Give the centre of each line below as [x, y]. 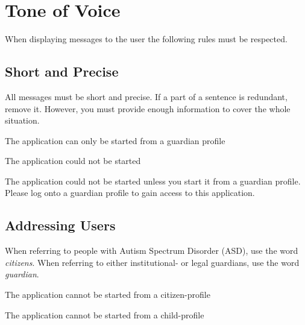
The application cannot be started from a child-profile [105, 314]
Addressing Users [60, 225]
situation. [22, 120]
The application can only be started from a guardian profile [115, 140]
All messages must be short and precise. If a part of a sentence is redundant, [146, 96]
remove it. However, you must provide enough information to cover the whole [148, 108]
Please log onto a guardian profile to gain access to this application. [130, 193]
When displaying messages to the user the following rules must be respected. [146, 39]
